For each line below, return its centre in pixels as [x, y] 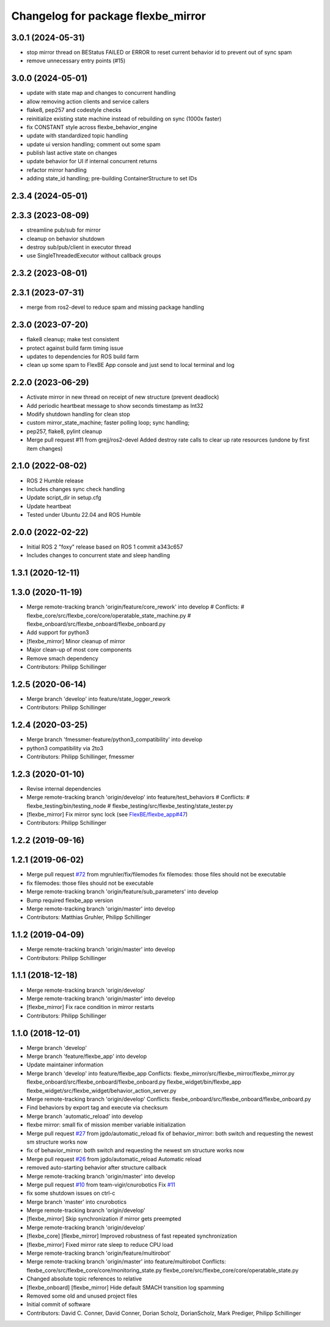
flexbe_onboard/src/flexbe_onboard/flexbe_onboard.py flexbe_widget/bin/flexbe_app [134, 1082]
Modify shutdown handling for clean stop [79, 414]
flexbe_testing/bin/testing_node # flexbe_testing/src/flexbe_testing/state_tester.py [130, 806]
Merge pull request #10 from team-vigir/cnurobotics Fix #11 [101, 1185]
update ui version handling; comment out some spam [94, 144]
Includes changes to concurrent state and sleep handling [98, 555]
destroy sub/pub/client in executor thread [79, 247]
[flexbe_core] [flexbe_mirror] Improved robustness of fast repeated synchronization [132, 1236]
